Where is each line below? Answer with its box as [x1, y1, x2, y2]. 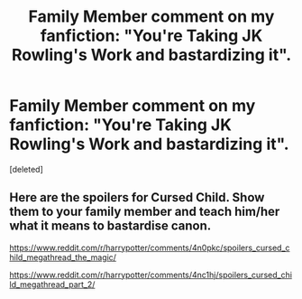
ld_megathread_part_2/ [9, 278, 96, 290]
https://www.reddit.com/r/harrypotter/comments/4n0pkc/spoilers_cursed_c [9, 242, 290, 253]
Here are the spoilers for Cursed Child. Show [9, 190, 265, 205]
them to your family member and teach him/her [9, 204, 280, 220]
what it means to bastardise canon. [9, 219, 212, 234]
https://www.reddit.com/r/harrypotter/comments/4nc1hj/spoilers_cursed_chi [9, 269, 293, 280]
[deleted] [9, 164, 43, 174]
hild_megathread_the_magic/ [9, 251, 117, 263]
